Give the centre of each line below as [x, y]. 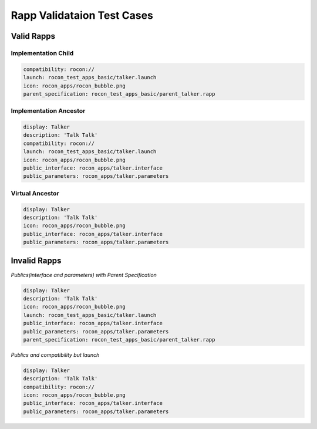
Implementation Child [42, 53]
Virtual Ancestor [35, 193]
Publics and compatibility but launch [55, 354]
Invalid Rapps [36, 261]
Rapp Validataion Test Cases [82, 15]
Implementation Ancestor [48, 111]
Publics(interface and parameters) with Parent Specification [84, 275]
